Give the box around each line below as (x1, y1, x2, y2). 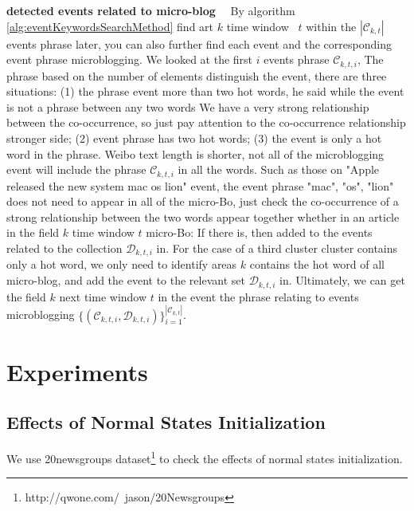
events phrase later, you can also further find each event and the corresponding (6, 35, 392, 52)
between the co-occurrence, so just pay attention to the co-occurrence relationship (6, 114, 406, 131)
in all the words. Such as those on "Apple (178, 161, 380, 178)
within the (306, 18, 357, 34)
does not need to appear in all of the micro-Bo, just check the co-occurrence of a (6, 193, 399, 210)
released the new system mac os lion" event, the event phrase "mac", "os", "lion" (6, 177, 394, 194)
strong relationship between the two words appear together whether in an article (6, 208, 400, 225)
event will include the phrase (6, 161, 146, 178)
